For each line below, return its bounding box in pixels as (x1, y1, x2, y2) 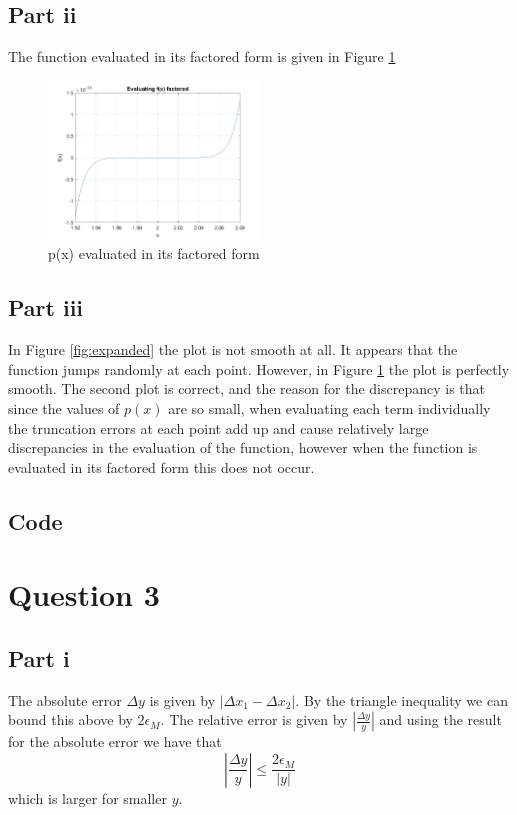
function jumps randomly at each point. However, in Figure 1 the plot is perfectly (8, 358, 510, 379)
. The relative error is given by (160, 709, 348, 730)
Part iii (8, 292, 84, 323)
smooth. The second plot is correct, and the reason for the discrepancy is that (8, 378, 486, 399)
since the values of (8, 397, 120, 418)
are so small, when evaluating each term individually (168, 397, 491, 418)
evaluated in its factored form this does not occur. (8, 456, 315, 477)
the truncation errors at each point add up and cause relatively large (8, 417, 429, 438)
